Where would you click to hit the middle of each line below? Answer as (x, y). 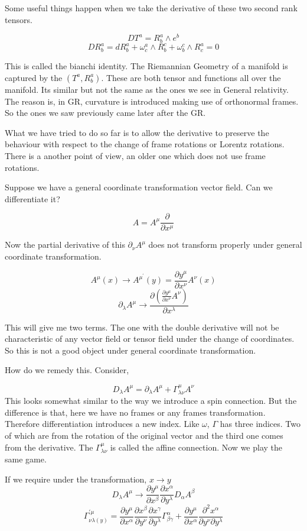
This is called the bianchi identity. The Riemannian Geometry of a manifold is (146, 66)
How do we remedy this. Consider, (67, 370)
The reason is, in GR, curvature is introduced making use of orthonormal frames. (152, 101)
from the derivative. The (49, 447)
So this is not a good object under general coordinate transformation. (130, 350)
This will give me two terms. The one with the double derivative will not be (142, 327)
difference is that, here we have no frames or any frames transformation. (135, 412)
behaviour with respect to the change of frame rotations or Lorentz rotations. (145, 144)
